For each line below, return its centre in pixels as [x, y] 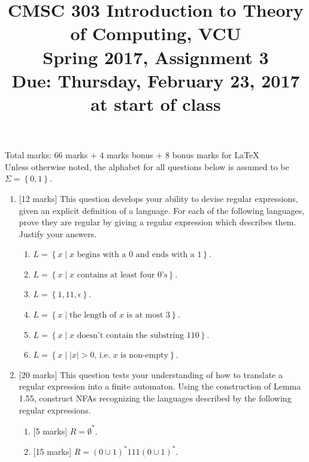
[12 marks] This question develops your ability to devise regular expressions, [158, 198]
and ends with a [165, 255]
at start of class [156, 103]
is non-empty [145, 356]
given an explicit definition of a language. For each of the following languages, [162, 210]
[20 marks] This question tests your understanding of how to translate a [151, 374]
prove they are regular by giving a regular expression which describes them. [157, 222]
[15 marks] [52, 451]
